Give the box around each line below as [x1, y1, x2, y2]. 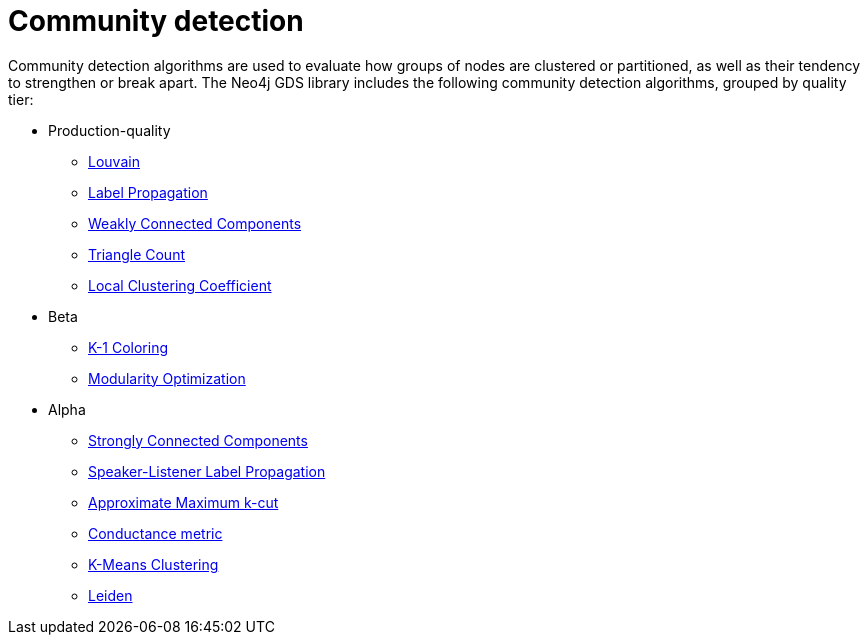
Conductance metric [88, 524, 223, 542]
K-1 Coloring [88, 338, 169, 356]
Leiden [88, 586, 133, 604]
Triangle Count [88, 245, 186, 263]
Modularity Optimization [88, 369, 246, 387]
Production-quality [48, 121, 171, 139]
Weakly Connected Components [88, 214, 302, 232]
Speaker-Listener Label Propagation [88, 462, 326, 480]
